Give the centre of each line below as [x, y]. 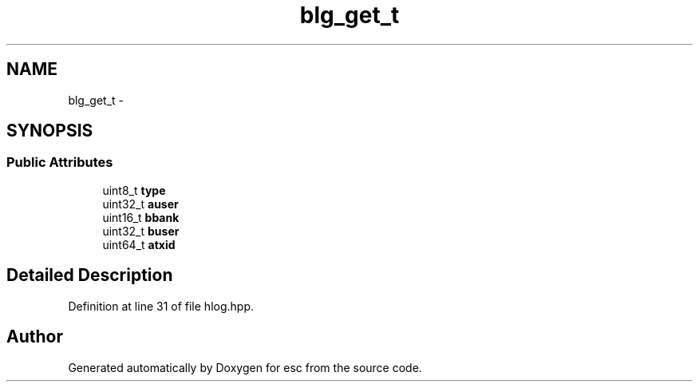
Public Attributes [60, 162]
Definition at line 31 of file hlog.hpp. [161, 306]
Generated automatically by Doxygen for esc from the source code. [245, 367]
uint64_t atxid [139, 244]
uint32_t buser [141, 231]
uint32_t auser [140, 204]
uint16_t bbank [141, 217]
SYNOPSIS [50, 131]
